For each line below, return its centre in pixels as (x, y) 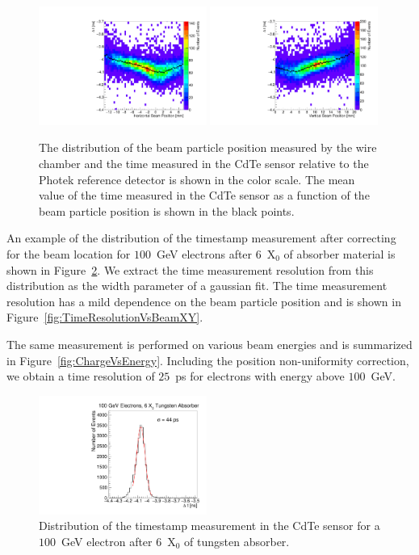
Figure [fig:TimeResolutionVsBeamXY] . (105, 317)
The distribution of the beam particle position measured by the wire (208, 147)
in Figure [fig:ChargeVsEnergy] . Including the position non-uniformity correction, (208, 360)
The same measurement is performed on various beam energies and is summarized (209, 344)
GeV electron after (107, 541)
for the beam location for (69, 253)
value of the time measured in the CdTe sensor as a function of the (204, 195)
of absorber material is (339, 253)
